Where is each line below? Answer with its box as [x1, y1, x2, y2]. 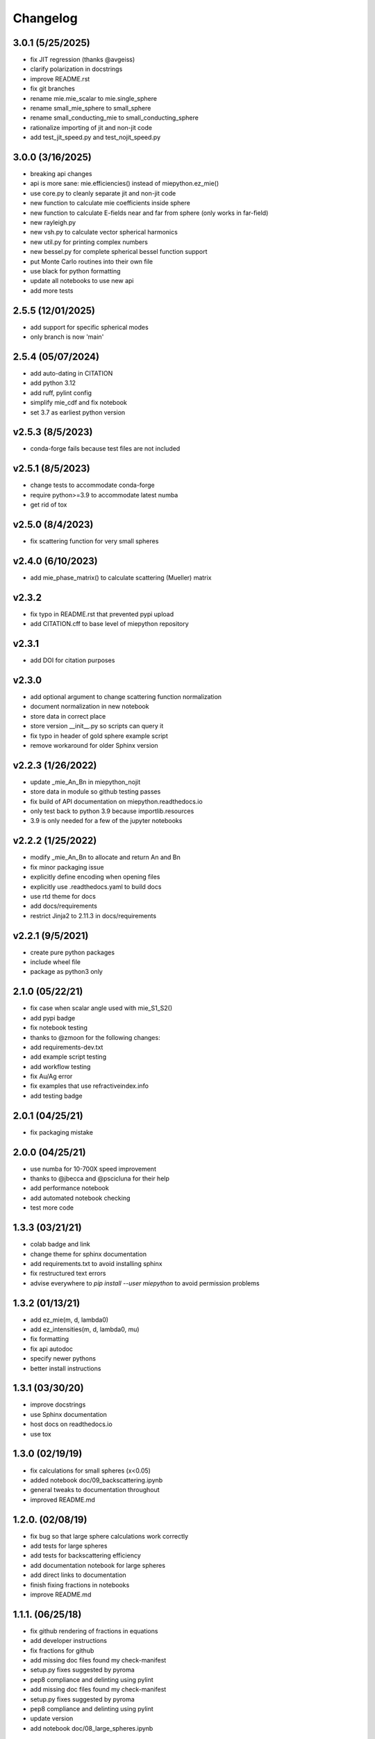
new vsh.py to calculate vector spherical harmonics [30, 228, 178, 237]
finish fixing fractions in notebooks [30, 1580, 130, 1589]
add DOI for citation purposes [30, 656, 115, 664]
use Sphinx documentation [30, 1410, 107, 1418]
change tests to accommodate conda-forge [30, 481, 156, 490]
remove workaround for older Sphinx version [30, 742, 159, 750]
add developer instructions [30, 1637, 108, 1645]
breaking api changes [30, 170, 92, 178]
